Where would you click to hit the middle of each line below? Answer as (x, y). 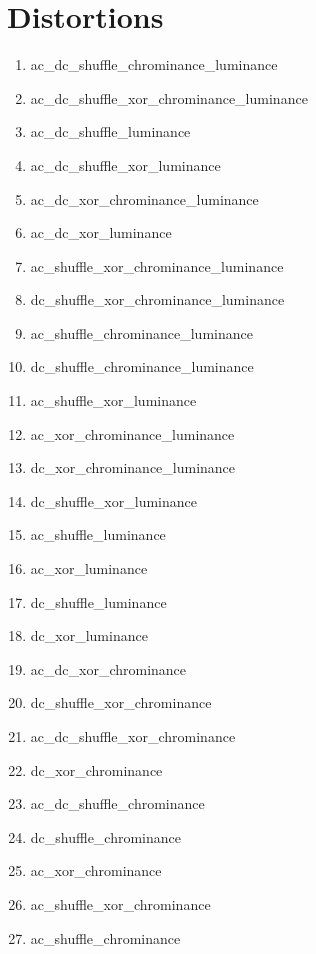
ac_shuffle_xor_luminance (113, 400)
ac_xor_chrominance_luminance (132, 433)
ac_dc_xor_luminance (101, 232)
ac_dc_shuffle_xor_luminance (125, 164)
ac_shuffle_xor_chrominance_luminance (157, 265)
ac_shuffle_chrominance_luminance (141, 332)
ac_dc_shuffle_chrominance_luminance (154, 64)
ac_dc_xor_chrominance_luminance (144, 198)
